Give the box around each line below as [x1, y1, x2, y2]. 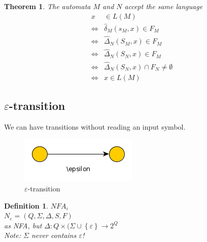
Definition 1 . [4, 200, 49, 211]
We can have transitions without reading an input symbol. [4, 121, 186, 132]
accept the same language [124, 1, 203, 11]
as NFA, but [4, 220, 42, 230]
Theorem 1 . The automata [4, 1, 91, 11]
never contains [31, 230, 77, 240]
